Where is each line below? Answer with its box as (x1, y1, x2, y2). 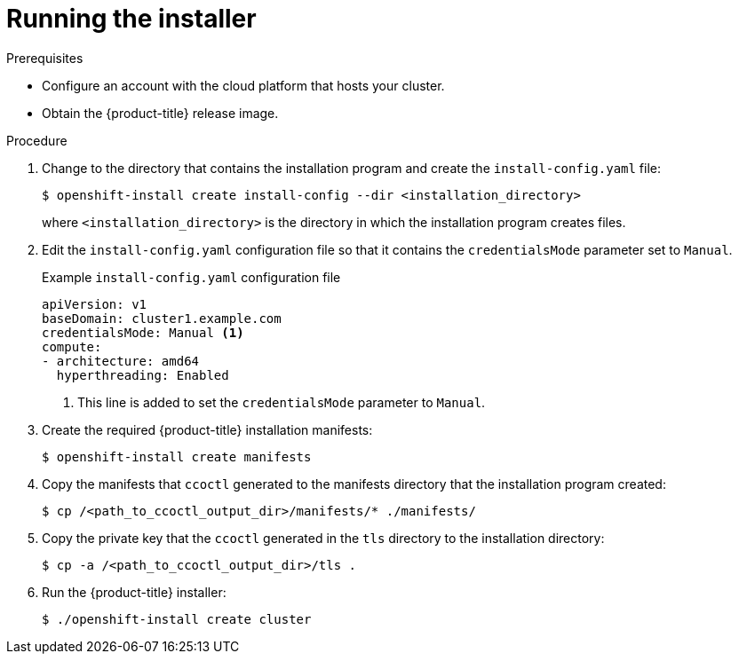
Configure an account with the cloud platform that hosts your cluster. (42, 77, 445, 93)
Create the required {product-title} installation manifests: (42, 421, 373, 437)
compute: (42, 339, 102, 354)
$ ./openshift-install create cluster (42, 611, 312, 626)
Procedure (6, 132, 68, 148)
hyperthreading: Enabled (56, 367, 229, 382)
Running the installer (6, 4, 257, 34)
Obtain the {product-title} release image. (42, 105, 279, 121)
